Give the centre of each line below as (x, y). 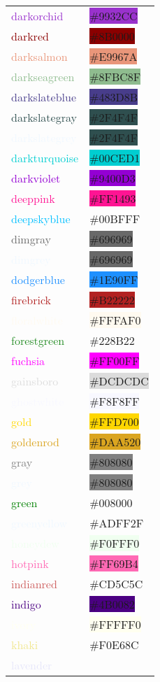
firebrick (31, 300)
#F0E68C (114, 645)
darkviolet (36, 178)
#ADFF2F (117, 523)
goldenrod (35, 442)
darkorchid (37, 16)
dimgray (31, 239)
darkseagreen (43, 77)
